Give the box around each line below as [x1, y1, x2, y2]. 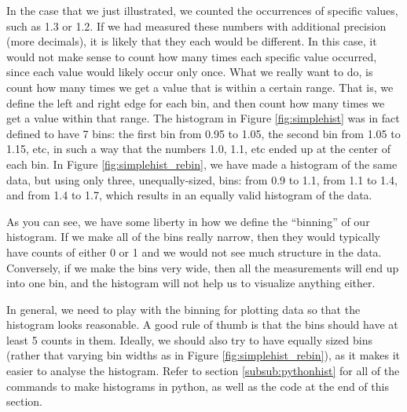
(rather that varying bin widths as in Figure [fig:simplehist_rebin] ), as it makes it [6, 347, 401, 363]
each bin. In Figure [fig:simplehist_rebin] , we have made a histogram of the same [6, 155, 398, 172]
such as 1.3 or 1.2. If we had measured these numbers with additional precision [6, 17, 387, 34]
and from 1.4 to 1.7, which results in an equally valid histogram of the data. [6, 187, 372, 203]
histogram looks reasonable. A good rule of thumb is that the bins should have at [6, 316, 398, 333]
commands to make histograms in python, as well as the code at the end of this [6, 377, 389, 394]
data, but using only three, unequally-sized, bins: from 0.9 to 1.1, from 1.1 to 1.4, [6, 171, 398, 188]
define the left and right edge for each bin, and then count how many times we [6, 94, 385, 111]
